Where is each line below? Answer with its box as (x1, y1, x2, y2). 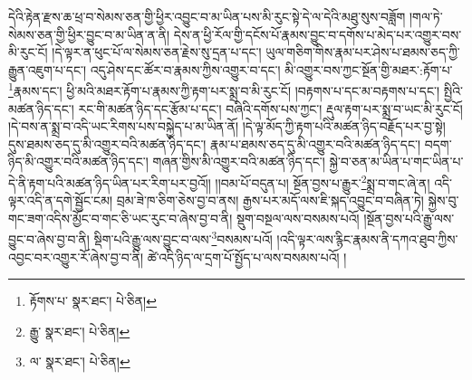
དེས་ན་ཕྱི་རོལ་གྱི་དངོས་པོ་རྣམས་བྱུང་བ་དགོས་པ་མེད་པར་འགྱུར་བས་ (173, 24, 462, 43)
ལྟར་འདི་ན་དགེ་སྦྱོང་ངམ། (8, 191, 113, 210)
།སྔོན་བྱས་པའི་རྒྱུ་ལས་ (363, 208, 455, 227)
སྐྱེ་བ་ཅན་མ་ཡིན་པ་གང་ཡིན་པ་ (329, 152, 464, 171)
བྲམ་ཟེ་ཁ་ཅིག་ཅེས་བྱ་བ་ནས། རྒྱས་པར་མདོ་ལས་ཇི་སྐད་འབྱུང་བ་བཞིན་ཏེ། (116, 191, 424, 210)
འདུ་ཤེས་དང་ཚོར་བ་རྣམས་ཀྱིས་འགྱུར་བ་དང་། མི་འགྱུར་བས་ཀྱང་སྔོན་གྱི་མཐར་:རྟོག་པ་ (90, 60, 453, 79)
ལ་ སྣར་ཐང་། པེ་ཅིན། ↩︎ (29, 352, 130, 371)
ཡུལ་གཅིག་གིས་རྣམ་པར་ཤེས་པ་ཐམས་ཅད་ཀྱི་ (265, 43, 460, 62)
